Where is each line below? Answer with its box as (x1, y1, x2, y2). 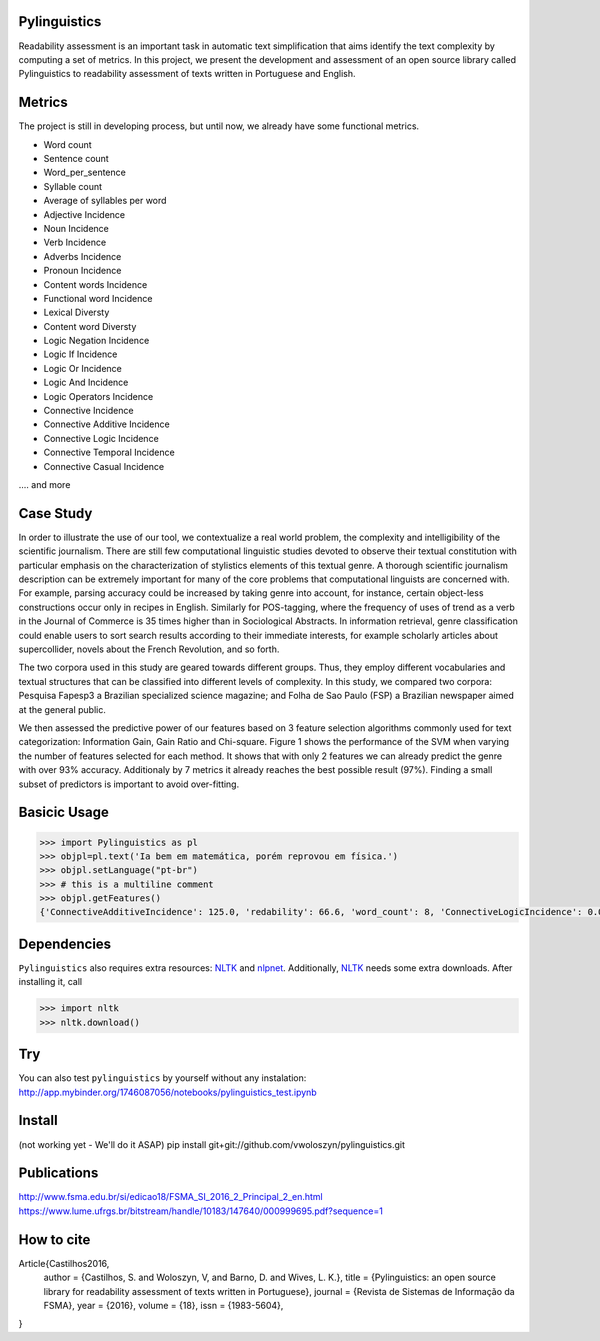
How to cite (18, 1231, 91, 1248)
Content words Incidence (43, 278, 148, 290)
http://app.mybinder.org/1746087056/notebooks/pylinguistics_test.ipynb (18, 1086, 317, 1098)
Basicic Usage (18, 804, 110, 821)
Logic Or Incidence (43, 362, 122, 374)
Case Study (18, 505, 93, 522)
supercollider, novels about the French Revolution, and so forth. (18, 643, 280, 655)
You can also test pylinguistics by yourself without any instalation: (18, 1072, 307, 1084)
